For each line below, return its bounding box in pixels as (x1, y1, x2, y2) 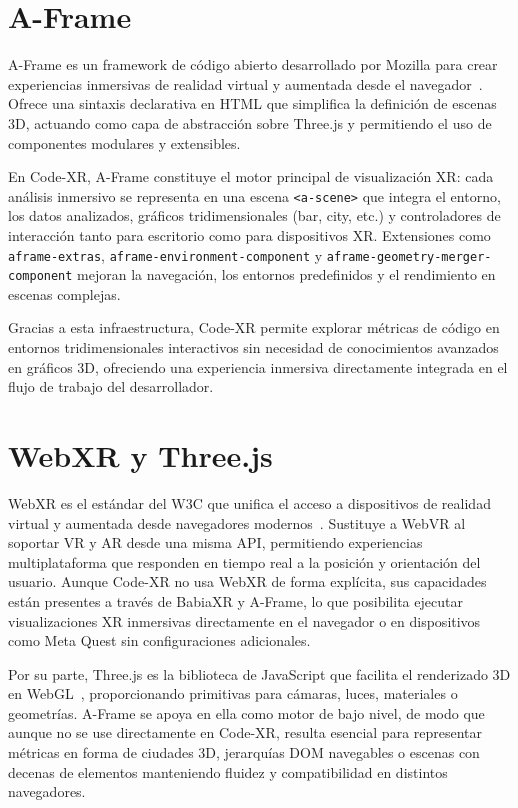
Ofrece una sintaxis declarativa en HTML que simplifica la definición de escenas (8, 93, 497, 114)
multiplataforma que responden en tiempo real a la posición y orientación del (8, 551, 481, 572)
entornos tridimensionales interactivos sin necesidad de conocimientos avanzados (8, 337, 499, 358)
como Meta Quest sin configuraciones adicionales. (8, 630, 311, 651)
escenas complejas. (8, 283, 121, 304)
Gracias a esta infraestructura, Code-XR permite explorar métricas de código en (8, 317, 500, 338)
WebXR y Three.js (8, 435, 273, 475)
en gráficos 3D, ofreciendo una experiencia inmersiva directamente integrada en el (8, 356, 508, 377)
